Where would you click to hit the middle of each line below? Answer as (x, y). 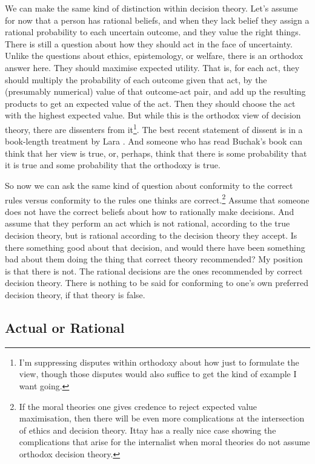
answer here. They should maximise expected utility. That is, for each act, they (152, 67)
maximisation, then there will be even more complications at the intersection (162, 418)
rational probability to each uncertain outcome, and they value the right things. (153, 32)
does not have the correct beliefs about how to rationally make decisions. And (150, 211)
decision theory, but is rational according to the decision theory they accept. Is (151, 235)
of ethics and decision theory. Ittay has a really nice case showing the (148, 430)
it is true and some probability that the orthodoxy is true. (113, 165)
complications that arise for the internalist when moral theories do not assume (164, 442)
